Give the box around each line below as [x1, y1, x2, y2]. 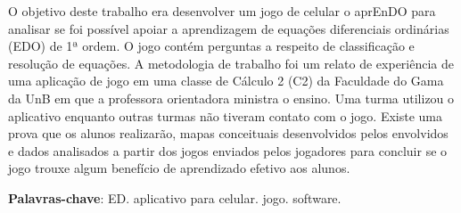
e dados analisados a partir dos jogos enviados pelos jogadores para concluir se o [8, 141, 448, 160]
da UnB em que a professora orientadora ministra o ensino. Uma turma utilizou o [8, 88, 455, 107]
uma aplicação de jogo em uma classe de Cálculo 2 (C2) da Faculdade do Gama [8, 71, 444, 90]
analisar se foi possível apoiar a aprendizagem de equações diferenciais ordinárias [8, 19, 449, 37]
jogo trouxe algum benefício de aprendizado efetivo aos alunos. [8, 159, 350, 177]
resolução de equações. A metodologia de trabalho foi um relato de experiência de [8, 53, 455, 72]
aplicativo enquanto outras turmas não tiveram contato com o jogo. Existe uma [8, 106, 443, 125]
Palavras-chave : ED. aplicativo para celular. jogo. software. [8, 188, 342, 207]
